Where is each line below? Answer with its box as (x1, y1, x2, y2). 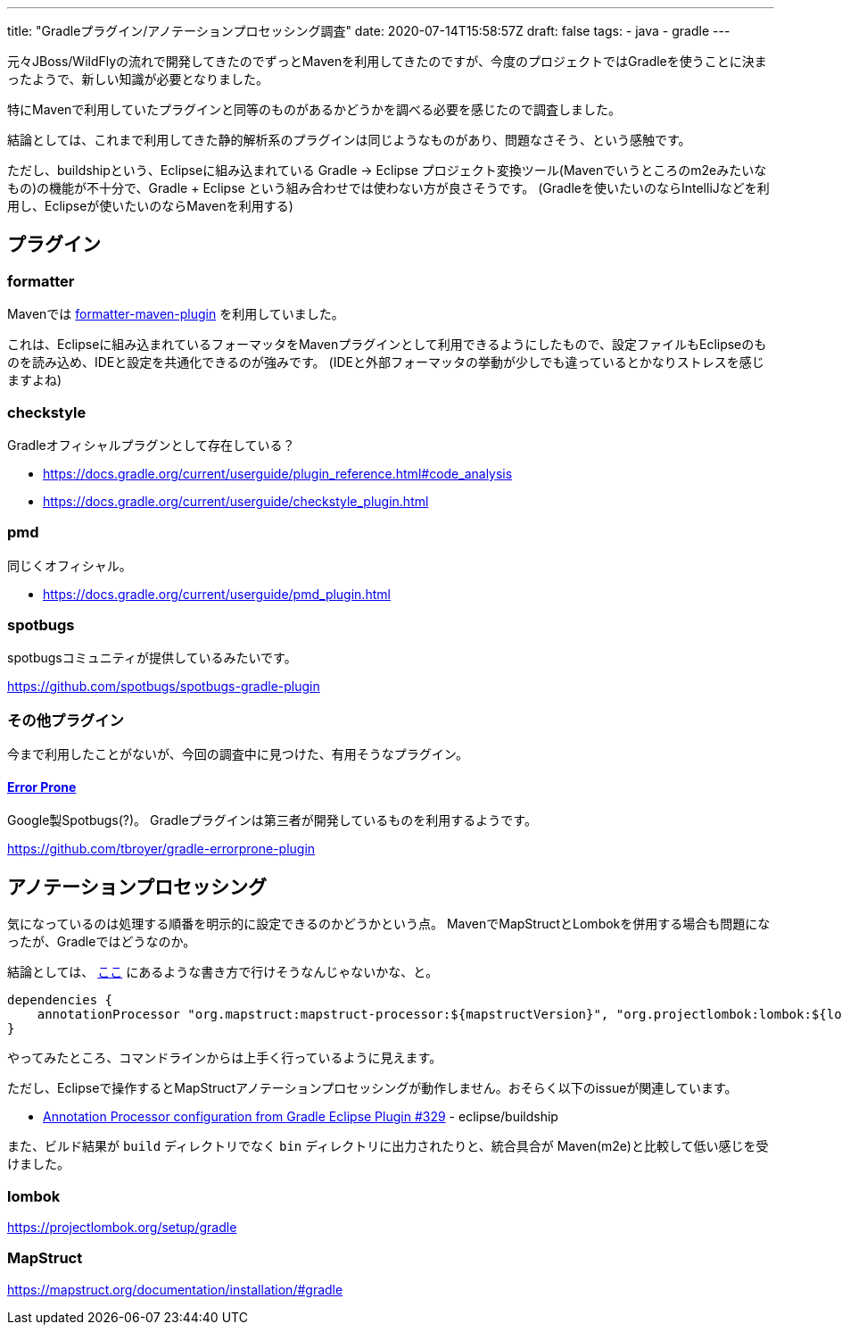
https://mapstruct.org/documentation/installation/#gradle (7, 1281, 343, 1297)
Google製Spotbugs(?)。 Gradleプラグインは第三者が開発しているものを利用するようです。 (7, 812, 537, 828)
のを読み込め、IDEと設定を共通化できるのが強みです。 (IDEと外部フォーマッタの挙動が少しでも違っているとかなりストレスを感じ (7, 354, 764, 370)
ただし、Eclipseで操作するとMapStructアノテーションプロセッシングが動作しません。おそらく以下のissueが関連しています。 (7, 1080, 738, 1096)
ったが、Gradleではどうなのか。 (7, 934, 196, 950)
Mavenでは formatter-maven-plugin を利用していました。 (7, 306, 344, 322)
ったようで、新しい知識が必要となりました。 (7, 71, 269, 87)
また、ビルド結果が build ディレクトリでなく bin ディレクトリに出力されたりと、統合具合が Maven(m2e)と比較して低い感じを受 (7, 1138, 769, 1154)
